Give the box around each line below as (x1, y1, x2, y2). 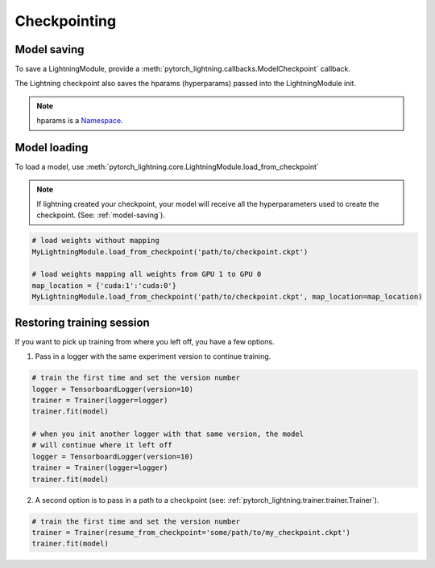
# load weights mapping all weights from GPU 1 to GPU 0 (31, 270, 262, 279)
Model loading (14, 141, 89, 154)
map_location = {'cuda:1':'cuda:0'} (31, 281, 177, 290)
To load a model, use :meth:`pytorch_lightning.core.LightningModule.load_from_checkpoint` (14, 162, 320, 172)
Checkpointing (14, 12, 117, 30)
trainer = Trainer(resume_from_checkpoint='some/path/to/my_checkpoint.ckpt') (31, 528, 350, 537)
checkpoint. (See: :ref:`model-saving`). (36, 210, 165, 220)
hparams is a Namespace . (36, 116, 124, 126)
